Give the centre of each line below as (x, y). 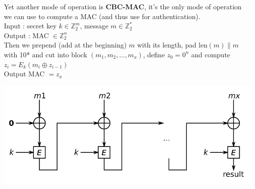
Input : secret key (30, 26)
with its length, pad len (172, 45)
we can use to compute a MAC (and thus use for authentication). (102, 16)
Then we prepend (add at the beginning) (65, 45)
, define (154, 54)
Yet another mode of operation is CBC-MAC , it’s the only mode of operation (123, 6)
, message (94, 26)
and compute (211, 54)
